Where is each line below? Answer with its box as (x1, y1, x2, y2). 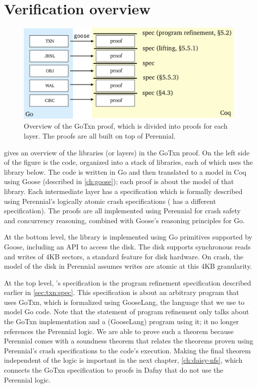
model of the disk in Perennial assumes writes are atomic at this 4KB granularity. (4, 261, 252, 271)
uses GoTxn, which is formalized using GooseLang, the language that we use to (4, 296, 245, 307)
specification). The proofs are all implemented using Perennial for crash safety (4, 205, 241, 216)
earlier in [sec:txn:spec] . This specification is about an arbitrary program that (4, 287, 239, 297)
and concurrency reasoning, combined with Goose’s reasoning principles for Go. (4, 215, 245, 225)
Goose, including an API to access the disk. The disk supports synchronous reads (4, 241, 251, 251)
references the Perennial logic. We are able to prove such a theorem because (4, 326, 234, 336)
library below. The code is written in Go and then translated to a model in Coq (4, 166, 247, 177)
